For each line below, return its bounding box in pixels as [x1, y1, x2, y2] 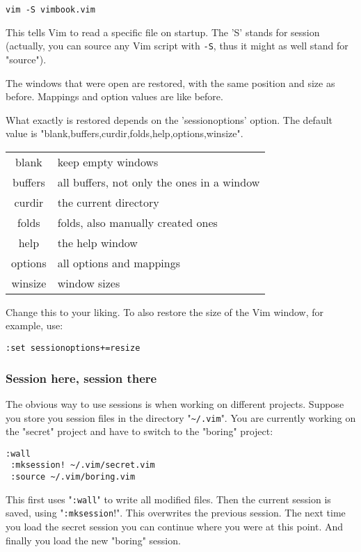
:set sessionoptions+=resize [6, 343, 141, 354]
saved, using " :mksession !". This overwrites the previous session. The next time [6, 505, 346, 520]
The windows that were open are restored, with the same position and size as [6, 75, 335, 90]
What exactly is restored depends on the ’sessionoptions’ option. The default [6, 112, 333, 127]
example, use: [6, 318, 63, 333]
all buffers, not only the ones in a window [57, 173, 260, 190]
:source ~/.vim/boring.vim [10, 472, 136, 482]
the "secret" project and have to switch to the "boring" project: [6, 424, 273, 439]
